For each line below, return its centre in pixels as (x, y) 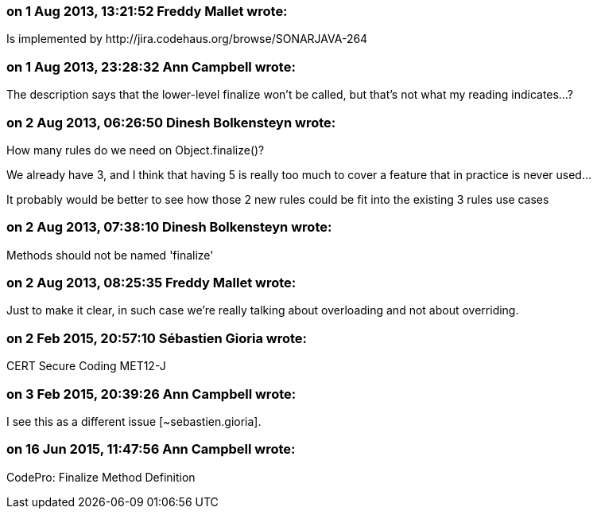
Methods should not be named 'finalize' (110, 255)
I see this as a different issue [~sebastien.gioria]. (134, 421)
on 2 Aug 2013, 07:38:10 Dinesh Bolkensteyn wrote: (169, 227)
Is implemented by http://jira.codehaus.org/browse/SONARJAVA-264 (187, 39)
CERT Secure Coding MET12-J (86, 366)
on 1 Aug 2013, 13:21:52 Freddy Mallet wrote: (147, 11)
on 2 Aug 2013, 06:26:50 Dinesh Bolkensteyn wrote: (171, 122)
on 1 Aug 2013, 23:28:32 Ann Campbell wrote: (151, 66)
